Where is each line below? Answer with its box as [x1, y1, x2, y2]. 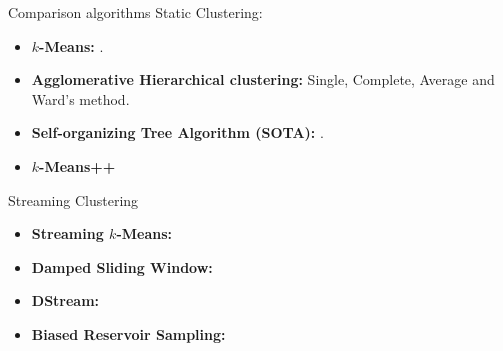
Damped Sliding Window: [31, 256, 213, 277]
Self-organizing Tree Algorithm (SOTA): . [31, 122, 324, 143]
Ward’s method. [31, 88, 130, 109]
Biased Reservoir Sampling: [31, 323, 226, 344]
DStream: [31, 290, 100, 311]
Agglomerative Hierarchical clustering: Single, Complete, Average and [31, 69, 495, 90]
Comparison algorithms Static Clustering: [8, 2, 263, 22]
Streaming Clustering [8, 189, 139, 210]
